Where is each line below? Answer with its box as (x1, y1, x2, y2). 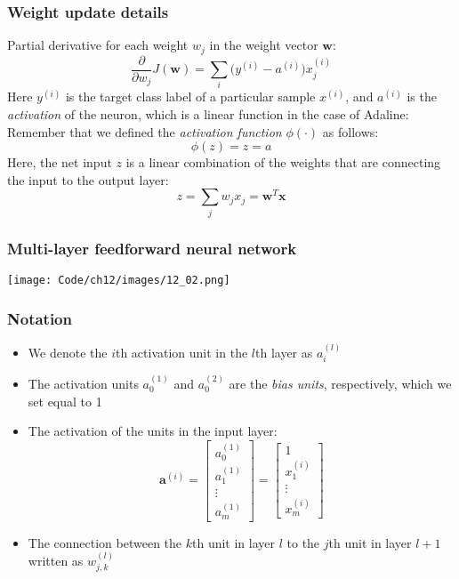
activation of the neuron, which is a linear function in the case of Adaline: (7, 105, 409, 124)
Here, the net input (7, 153, 112, 172)
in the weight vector (209, 36, 318, 54)
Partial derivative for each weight (7, 36, 189, 54)
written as (28, 551, 84, 569)
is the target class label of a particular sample (65, 87, 316, 106)
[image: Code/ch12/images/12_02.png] (7, 273, 230, 286)
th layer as (255, 342, 313, 361)
